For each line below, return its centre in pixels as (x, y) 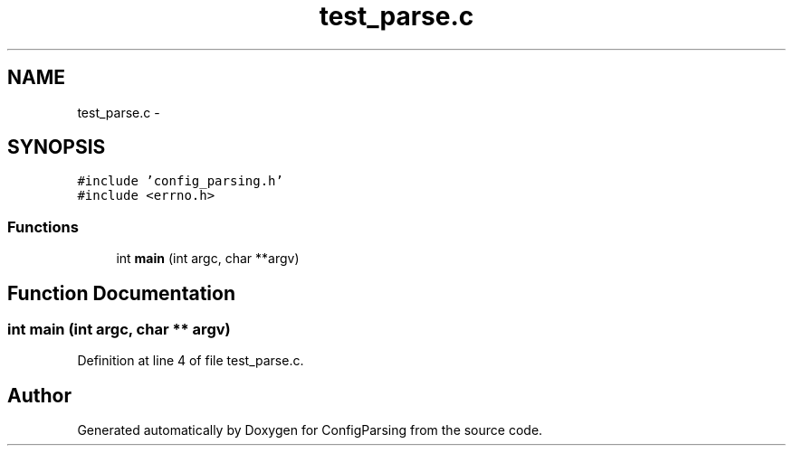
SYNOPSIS (57, 147)
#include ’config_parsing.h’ (180, 181)
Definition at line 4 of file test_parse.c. (191, 361)
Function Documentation (121, 293)
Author (39, 395)
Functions (43, 226)
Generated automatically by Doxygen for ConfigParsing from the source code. (310, 430)
